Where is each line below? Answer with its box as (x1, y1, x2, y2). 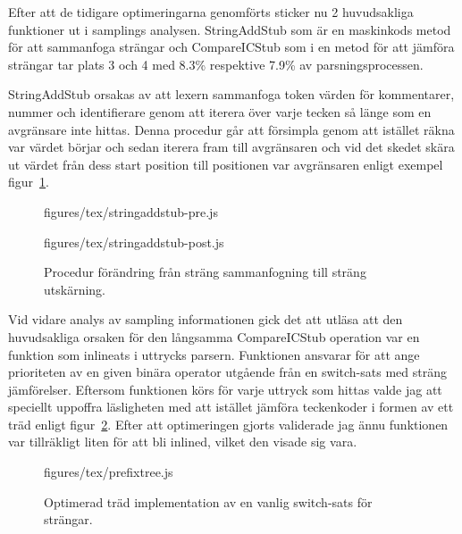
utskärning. (44, 280, 105, 298)
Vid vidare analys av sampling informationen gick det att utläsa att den (8, 310, 403, 329)
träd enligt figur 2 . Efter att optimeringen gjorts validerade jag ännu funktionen (8, 414, 449, 433)
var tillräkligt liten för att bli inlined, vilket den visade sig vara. (8, 432, 357, 451)
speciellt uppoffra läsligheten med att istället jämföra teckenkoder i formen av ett (8, 397, 454, 416)
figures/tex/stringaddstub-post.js (44, 232, 224, 251)
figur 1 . (8, 172, 49, 191)
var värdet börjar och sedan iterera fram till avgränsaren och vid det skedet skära (8, 138, 455, 156)
